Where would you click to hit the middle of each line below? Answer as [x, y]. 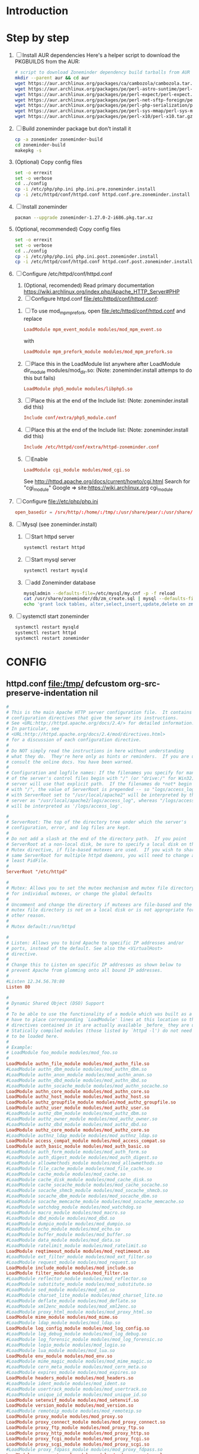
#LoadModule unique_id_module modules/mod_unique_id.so [76, 1395]
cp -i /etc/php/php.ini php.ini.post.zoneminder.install [86, 256]
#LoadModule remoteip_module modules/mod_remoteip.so [74, 1411]
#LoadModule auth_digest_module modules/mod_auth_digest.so [82, 1158]
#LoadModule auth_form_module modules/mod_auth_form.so [76, 1152]
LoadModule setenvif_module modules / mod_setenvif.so [73, 1400]
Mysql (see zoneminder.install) [60, 524]
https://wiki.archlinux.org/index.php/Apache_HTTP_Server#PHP [102, 292]
